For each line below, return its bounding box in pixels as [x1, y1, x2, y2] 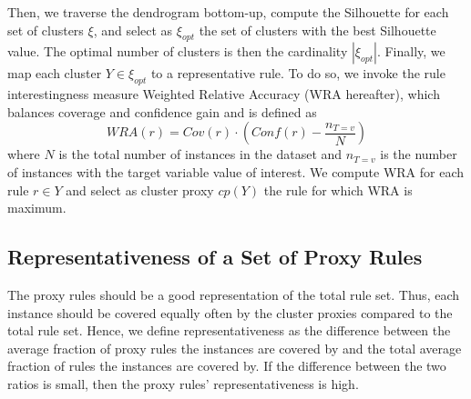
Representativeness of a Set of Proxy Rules [7, 243, 423, 271]
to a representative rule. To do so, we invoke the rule [150, 64, 445, 83]
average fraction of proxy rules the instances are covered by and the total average [7, 338, 462, 357]
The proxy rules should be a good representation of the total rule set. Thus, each [7, 284, 460, 304]
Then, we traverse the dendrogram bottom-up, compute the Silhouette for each [7, 3, 449, 21]
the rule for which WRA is [263, 180, 413, 199]
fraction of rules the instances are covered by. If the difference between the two [7, 356, 446, 375]
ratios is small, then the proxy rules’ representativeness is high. [7, 374, 359, 393]
